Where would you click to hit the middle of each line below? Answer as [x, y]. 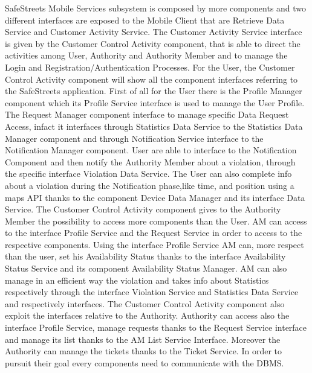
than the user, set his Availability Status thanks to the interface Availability [145, 256]
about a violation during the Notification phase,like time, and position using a [150, 185]
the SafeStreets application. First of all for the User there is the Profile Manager [154, 91]
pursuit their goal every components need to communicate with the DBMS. [145, 362]
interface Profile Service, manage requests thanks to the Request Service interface [156, 327]
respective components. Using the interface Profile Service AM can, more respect [154, 244]
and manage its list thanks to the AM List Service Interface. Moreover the [143, 339]
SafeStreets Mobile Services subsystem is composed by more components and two [156, 8]
